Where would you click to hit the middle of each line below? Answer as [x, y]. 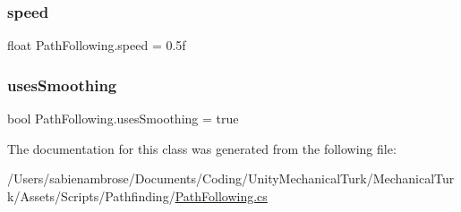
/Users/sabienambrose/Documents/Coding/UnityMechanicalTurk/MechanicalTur [231, 178]
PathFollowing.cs [221, 195]
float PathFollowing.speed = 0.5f [97, 45]
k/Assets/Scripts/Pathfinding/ [91, 195]
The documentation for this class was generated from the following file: [202, 148]
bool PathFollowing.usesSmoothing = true [123, 119]
